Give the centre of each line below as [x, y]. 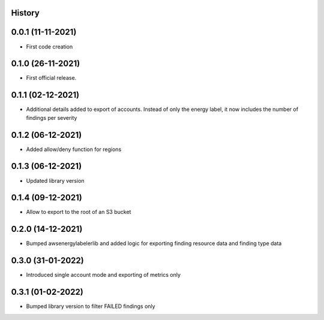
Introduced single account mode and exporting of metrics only [103, 275]
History [25, 13]
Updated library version [55, 180]
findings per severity [52, 117]
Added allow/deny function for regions [74, 149]
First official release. [51, 78]
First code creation [49, 46]
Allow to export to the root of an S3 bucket [79, 212]
